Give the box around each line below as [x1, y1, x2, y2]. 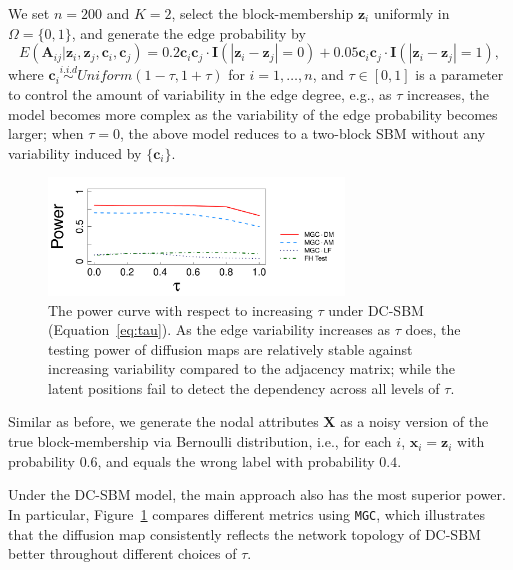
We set [8, 3, 50, 23]
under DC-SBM [328, 299, 424, 320]
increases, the [407, 84, 489, 104]
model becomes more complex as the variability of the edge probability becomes [8, 103, 498, 124]
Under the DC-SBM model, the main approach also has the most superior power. [8, 484, 506, 505]
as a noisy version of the [340, 411, 489, 432]
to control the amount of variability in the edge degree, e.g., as [8, 84, 392, 104]
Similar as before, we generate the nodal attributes [8, 411, 319, 432]
